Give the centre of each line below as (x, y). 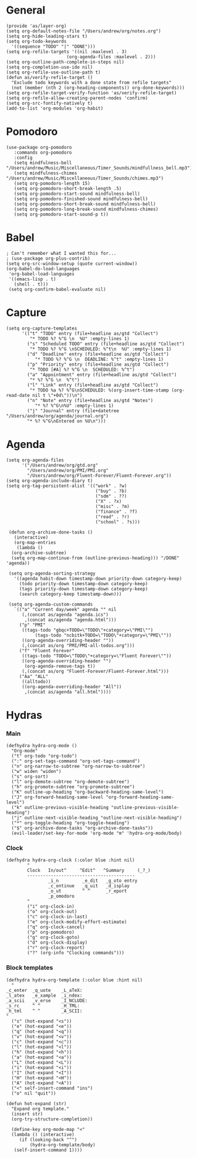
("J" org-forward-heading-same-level (57, 797)
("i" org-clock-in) (51, 907)
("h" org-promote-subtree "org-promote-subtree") (73, 787)
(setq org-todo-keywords (36, 41)
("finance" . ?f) (116, 512)
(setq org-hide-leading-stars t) (47, 36)
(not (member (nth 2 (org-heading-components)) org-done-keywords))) (98, 88)
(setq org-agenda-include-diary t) (50, 480)
